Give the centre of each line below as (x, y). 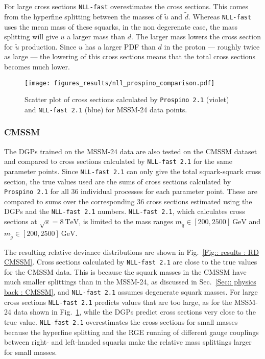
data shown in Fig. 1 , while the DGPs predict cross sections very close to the (135, 312)
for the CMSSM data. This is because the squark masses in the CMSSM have (125, 271)
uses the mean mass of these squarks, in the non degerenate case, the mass (121, 26)
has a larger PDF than (120, 46)
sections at (21, 221)
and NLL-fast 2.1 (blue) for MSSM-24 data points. (106, 109)
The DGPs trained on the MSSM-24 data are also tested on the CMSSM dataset (131, 151)
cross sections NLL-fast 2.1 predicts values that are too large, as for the (118, 302)
